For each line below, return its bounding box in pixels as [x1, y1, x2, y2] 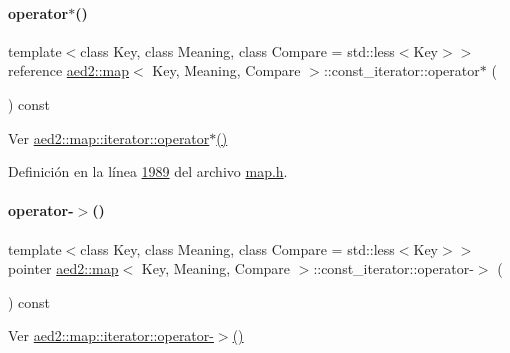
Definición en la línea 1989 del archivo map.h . [8, 161, 288, 182]
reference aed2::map [8, 60, 130, 81]
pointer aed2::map [8, 258, 119, 279]
